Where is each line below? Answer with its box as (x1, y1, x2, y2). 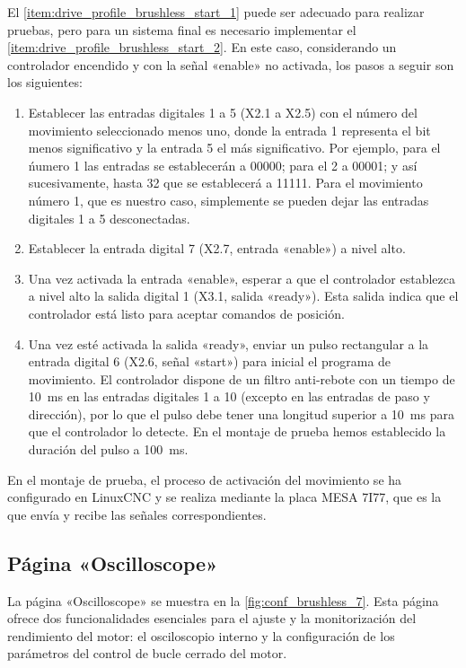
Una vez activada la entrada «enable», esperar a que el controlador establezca (28, 268, 455, 287)
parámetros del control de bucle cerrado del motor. (7, 644, 287, 663)
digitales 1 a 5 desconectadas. (28, 208, 190, 227)
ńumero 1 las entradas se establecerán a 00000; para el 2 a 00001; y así (28, 155, 418, 174)
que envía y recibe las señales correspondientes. (7, 505, 267, 523)
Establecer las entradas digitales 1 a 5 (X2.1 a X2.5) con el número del (28, 102, 418, 121)
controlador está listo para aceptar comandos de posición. (28, 303, 345, 322)
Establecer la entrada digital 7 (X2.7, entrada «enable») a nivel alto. (28, 239, 406, 258)
